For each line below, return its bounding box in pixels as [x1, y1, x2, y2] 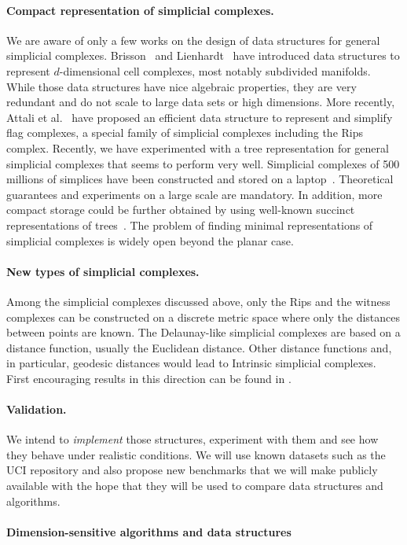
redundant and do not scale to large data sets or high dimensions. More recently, [6, 94, 395, 110]
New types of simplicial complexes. [6, 263, 200, 279]
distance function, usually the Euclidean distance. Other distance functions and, [6, 339, 392, 355]
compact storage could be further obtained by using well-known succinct [6, 201, 355, 218]
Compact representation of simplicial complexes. [6, 2, 274, 18]
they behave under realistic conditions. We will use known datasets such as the [6, 446, 386, 462]
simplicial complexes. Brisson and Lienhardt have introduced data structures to [6, 47, 400, 64]
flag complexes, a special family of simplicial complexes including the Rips [6, 124, 364, 141]
